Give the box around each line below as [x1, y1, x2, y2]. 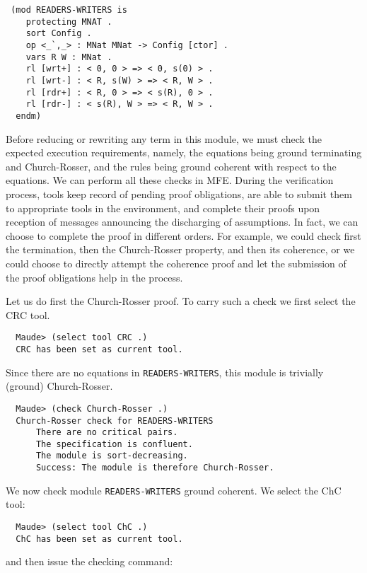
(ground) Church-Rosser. [6, 378, 113, 393]
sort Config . [25, 28, 92, 39]
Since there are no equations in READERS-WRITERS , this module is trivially [6, 364, 324, 379]
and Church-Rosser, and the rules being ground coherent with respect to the [6, 158, 337, 173]
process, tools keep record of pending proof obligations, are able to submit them [6, 186, 352, 201]
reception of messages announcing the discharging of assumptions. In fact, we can [6, 214, 359, 229]
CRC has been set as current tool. [16, 344, 183, 354]
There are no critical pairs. [35, 427, 178, 438]
